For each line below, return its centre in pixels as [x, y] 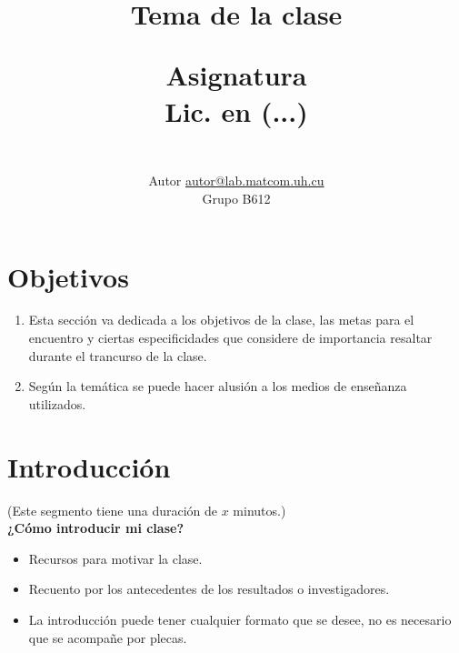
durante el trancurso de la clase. [118, 355]
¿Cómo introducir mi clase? [95, 528]
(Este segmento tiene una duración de [112, 510]
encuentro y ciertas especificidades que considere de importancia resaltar [230, 338]
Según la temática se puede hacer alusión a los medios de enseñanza [218, 386]
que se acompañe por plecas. [108, 637]
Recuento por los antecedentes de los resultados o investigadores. [209, 589]
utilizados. [57, 403]
